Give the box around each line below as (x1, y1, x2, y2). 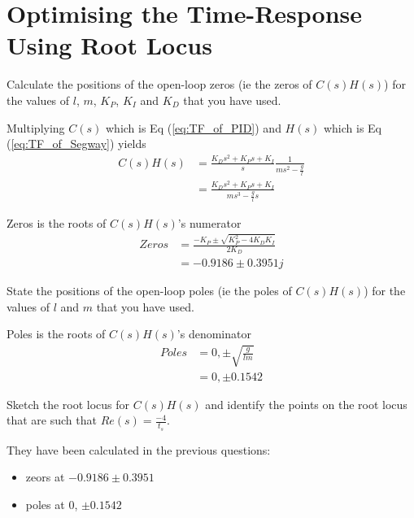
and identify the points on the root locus (205, 395, 407, 412)
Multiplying (7, 119, 65, 136)
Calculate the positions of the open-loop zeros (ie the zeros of (7, 76, 312, 93)
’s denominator (176, 325, 251, 342)
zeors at (25, 468, 65, 485)
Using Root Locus (7, 28, 212, 62)
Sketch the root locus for (7, 395, 130, 412)
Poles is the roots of (7, 325, 106, 342)
